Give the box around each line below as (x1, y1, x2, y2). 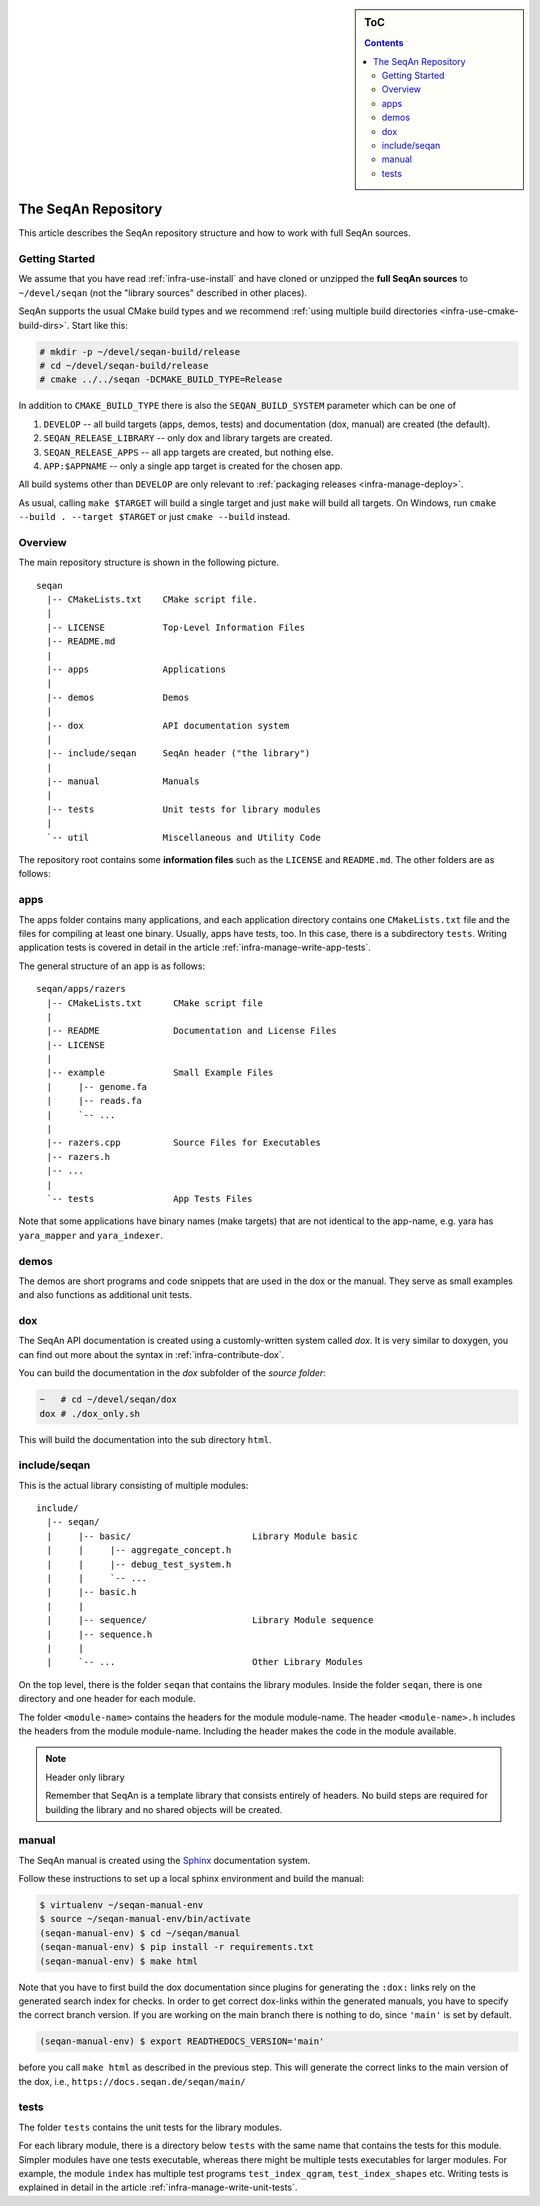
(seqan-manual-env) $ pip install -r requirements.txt (39, 1941, 314, 1953)
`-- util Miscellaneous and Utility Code (46, 831, 322, 843)
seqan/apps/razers (36, 983, 127, 995)
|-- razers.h (46, 1151, 111, 1162)
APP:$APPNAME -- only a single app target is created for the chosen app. (43, 460, 344, 472)
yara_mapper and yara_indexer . (18, 1229, 164, 1241)
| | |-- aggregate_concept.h (46, 1545, 232, 1556)
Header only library (45, 1771, 125, 1783)
